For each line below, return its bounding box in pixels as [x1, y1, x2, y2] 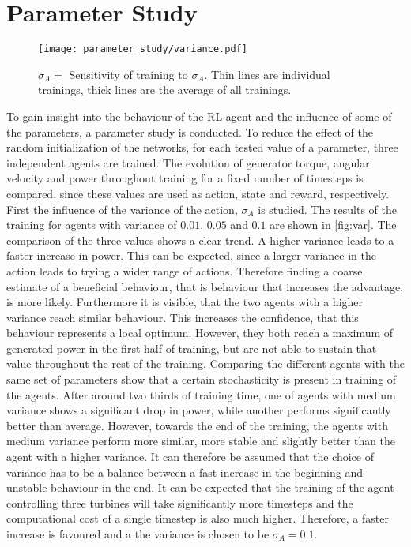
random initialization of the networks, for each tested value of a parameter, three [6, 139, 398, 155]
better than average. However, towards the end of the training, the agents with [6, 417, 388, 433]
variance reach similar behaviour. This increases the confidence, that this [6, 309, 359, 325]
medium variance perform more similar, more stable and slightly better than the [6, 433, 396, 449]
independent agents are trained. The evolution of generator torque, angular [6, 154, 370, 170]
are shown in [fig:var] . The [270, 216, 397, 233]
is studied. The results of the [258, 200, 397, 217]
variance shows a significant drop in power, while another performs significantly [6, 402, 391, 418]
